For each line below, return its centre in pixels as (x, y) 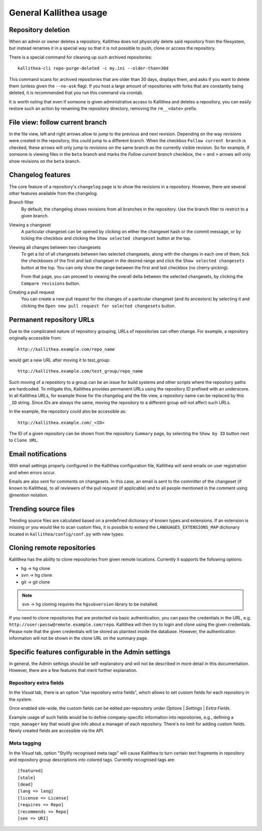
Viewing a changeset (30, 225)
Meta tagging (25, 743)
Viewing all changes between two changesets (55, 247)
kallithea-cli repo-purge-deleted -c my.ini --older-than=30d (93, 68)
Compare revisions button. (50, 283)
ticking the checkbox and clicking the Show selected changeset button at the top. (106, 238)
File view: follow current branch (58, 122)
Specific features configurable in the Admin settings (90, 652)
